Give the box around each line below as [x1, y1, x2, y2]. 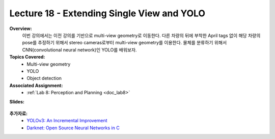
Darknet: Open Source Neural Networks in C [26, 125, 120, 131]
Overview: [9, 25, 33, 32]
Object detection [26, 75, 62, 81]
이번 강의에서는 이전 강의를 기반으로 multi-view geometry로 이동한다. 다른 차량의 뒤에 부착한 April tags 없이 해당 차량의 [22, 32, 261, 38]
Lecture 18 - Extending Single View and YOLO [9, 8, 206, 19]
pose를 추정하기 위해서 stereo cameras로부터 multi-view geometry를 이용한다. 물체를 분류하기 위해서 [22, 40, 227, 46]
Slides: [9, 99, 25, 105]
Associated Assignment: [9, 82, 63, 89]
